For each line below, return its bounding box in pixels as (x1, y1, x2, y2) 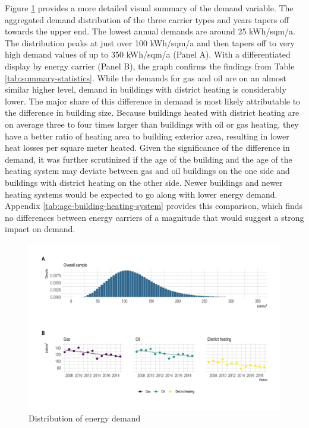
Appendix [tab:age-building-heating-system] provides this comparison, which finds (5, 199, 303, 212)
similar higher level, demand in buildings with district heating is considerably (5, 83, 286, 96)
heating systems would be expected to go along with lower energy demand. (5, 188, 278, 200)
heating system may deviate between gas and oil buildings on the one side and (5, 164, 290, 177)
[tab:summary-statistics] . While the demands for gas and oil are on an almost (5, 71, 286, 84)
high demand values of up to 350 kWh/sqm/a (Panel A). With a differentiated (5, 48, 291, 61)
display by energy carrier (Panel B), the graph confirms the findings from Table (5, 59, 295, 72)
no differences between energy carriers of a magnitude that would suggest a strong (5, 211, 304, 223)
